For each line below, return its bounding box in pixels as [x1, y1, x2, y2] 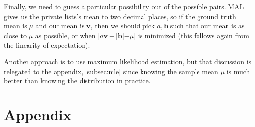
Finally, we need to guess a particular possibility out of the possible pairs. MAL [4, 1, 244, 11]
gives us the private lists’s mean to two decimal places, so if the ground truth [4, 11, 236, 21]
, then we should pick [90, 21, 155, 31]
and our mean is [35, 21, 85, 31]
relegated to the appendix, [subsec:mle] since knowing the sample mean [4, 66, 218, 76]
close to [4, 30, 27, 40]
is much [227, 66, 250, 76]
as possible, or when [35, 30, 96, 40]
